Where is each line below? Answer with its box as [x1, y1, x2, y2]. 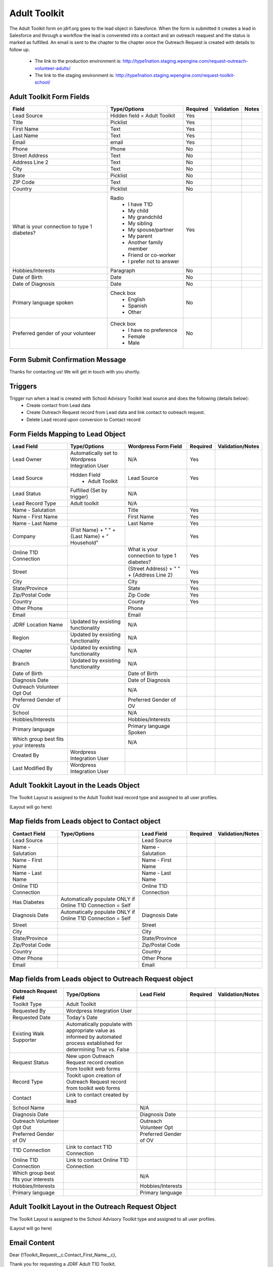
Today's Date [66, 1014, 98, 1021]
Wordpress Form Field [127, 442, 182, 450]
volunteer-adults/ [34, 65, 71, 71]
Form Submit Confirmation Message [9, 355, 126, 364]
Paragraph [110, 267, 135, 274]
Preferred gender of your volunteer [12, 330, 96, 337]
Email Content [9, 1238, 55, 1247]
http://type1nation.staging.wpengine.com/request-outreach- [122, 58, 248, 64]
